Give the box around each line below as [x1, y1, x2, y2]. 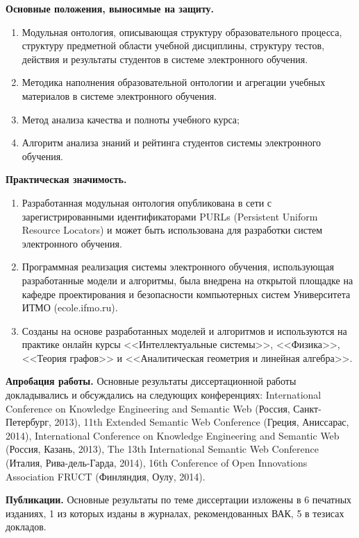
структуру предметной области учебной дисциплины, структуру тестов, [22, 38, 325, 53]
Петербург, [6, 415, 51, 429]
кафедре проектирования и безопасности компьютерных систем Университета [22, 286, 351, 301]
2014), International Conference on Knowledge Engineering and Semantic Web [6, 428, 340, 442]
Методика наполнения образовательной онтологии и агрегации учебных [22, 75, 326, 89]
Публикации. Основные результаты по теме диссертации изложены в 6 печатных [6, 492, 352, 507]
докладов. [6, 519, 47, 534]
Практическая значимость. [6, 172, 127, 186]
